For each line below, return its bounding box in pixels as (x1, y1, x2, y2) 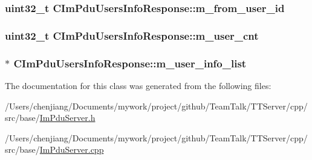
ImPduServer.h (39, 111, 96, 124)
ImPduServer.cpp (39, 143, 104, 156)
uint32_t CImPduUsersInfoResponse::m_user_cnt (5, 28, 259, 43)
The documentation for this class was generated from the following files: (5, 79, 271, 91)
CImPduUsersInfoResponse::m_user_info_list (13, 55, 247, 70)
